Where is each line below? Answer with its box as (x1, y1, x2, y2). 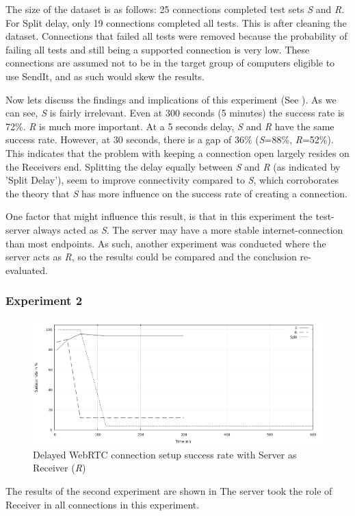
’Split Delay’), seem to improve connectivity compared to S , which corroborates (5, 173, 339, 187)
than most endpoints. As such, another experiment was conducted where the (5, 236, 326, 250)
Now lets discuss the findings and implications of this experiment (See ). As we (5, 92, 337, 106)
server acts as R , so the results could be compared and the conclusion (5, 249, 297, 264)
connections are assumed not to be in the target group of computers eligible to (5, 56, 335, 70)
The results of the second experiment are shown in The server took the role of (5, 484, 332, 498)
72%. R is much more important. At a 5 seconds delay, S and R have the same (5, 119, 334, 133)
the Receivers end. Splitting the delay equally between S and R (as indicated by (5, 159, 341, 173)
